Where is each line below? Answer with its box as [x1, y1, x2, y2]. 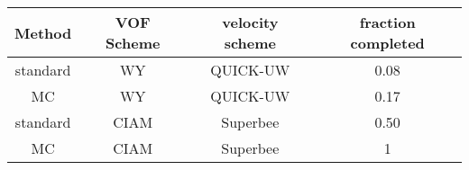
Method [14, 22, 72, 43]
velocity [222, 12, 279, 32]
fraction [359, 12, 416, 32]
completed [350, 32, 425, 53]
